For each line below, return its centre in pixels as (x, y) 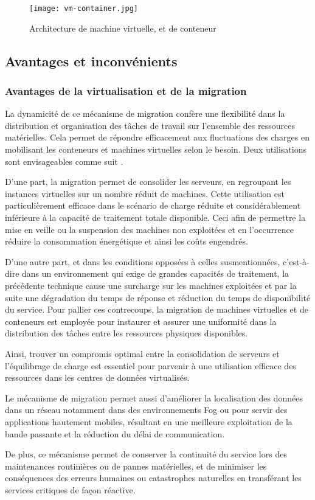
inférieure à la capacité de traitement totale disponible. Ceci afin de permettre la (155, 217)
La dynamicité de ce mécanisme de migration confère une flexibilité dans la (145, 113)
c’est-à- (296, 261)
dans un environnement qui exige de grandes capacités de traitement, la (156, 273)
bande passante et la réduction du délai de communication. (115, 433)
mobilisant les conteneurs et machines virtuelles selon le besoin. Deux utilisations (156, 149)
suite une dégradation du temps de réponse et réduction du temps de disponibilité (158, 297)
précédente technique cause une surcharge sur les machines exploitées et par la (151, 285)
